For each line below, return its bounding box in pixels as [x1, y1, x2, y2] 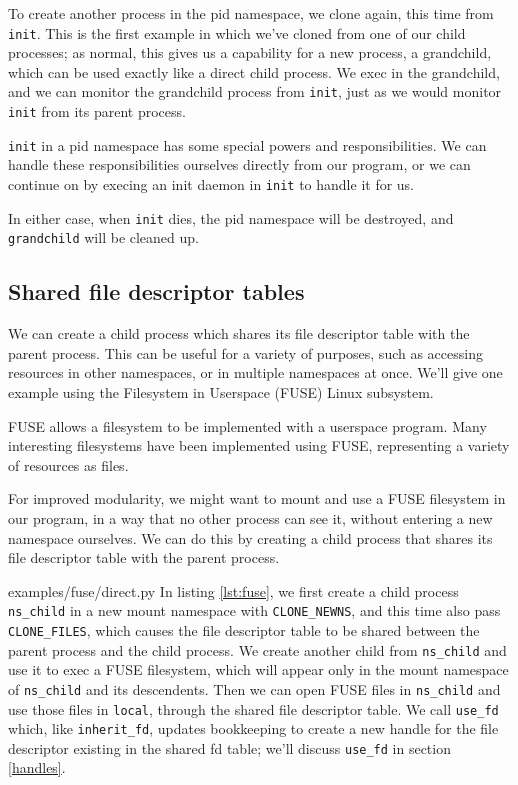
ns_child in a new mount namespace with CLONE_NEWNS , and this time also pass [8, 600, 501, 621]
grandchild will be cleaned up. [8, 227, 199, 248]
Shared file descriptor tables [8, 276, 305, 307]
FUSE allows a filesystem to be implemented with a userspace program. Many [8, 415, 487, 436]
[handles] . [8, 757, 66, 778]
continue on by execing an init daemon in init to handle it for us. [8, 174, 415, 194]
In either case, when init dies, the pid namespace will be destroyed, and [8, 207, 454, 228]
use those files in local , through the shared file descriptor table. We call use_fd [8, 698, 499, 719]
